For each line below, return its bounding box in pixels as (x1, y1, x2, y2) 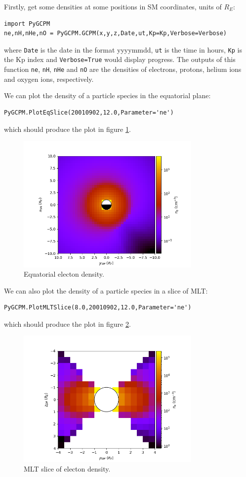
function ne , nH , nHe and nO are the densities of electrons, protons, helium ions (4, 64, 242, 74)
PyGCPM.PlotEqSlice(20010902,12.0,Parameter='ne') (4, 109, 174, 116)
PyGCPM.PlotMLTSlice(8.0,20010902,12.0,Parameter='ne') (4, 304, 192, 311)
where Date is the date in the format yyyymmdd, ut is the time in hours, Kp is (4, 44, 242, 55)
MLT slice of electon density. (24, 464, 111, 474)
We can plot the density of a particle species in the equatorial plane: (4, 90, 211, 101)
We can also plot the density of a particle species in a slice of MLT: (4, 285, 208, 296)
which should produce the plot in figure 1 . (4, 123, 131, 134)
